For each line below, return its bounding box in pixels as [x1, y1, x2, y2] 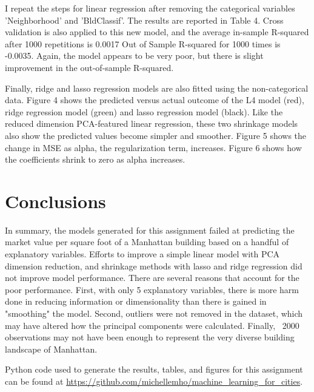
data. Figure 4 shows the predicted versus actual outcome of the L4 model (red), [5, 93, 304, 106]
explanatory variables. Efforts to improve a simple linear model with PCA [5, 248, 280, 260]
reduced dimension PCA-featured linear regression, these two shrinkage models [5, 117, 298, 130]
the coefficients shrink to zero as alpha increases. [5, 153, 185, 166]
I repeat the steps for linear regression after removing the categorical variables [5, 2, 295, 14]
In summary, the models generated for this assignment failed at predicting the [5, 223, 295, 236]
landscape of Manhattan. [5, 342, 98, 355]
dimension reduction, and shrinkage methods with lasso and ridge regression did [5, 259, 302, 272]
